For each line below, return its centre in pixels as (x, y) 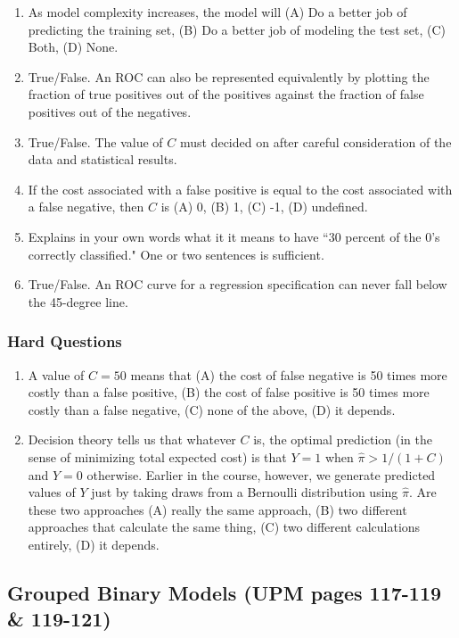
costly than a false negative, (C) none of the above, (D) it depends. (212, 409)
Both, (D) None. (73, 47)
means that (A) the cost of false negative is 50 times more (289, 374)
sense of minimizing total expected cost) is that (157, 456)
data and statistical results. (102, 159)
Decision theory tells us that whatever (132, 439)
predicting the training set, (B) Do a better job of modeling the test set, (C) (237, 29)
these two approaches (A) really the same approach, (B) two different (217, 509)
